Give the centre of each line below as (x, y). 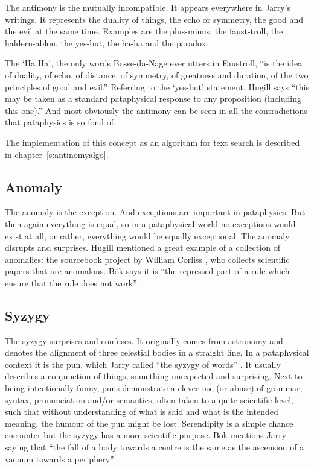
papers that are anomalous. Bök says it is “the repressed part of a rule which (147, 271)
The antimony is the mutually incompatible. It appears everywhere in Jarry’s (148, 7)
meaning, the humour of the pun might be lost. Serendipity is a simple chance (149, 423)
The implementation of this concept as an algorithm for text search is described (152, 142)
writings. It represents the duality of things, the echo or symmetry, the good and (154, 19)
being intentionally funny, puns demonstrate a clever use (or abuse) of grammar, (154, 388)
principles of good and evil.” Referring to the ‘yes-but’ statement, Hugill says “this (157, 87)
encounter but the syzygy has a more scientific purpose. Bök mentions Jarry (146, 435)
